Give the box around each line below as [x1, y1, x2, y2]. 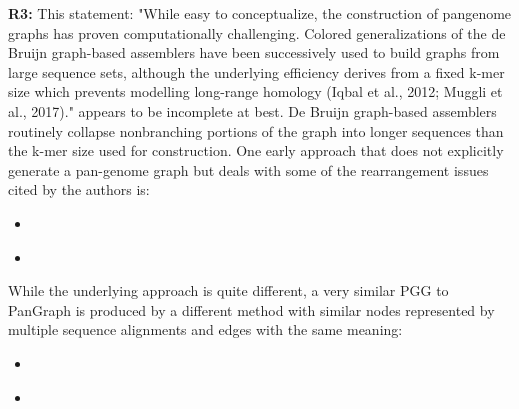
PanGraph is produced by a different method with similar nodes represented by [8, 299, 495, 320]
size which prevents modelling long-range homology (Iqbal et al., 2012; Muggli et [8, 81, 503, 102]
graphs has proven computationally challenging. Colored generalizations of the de [8, 22, 506, 43]
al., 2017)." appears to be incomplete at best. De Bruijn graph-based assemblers [8, 100, 497, 121]
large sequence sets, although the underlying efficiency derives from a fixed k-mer [8, 61, 505, 82]
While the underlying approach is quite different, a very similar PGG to [8, 280, 449, 301]
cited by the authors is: [8, 179, 150, 200]
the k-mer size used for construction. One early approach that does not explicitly [8, 140, 504, 161]
